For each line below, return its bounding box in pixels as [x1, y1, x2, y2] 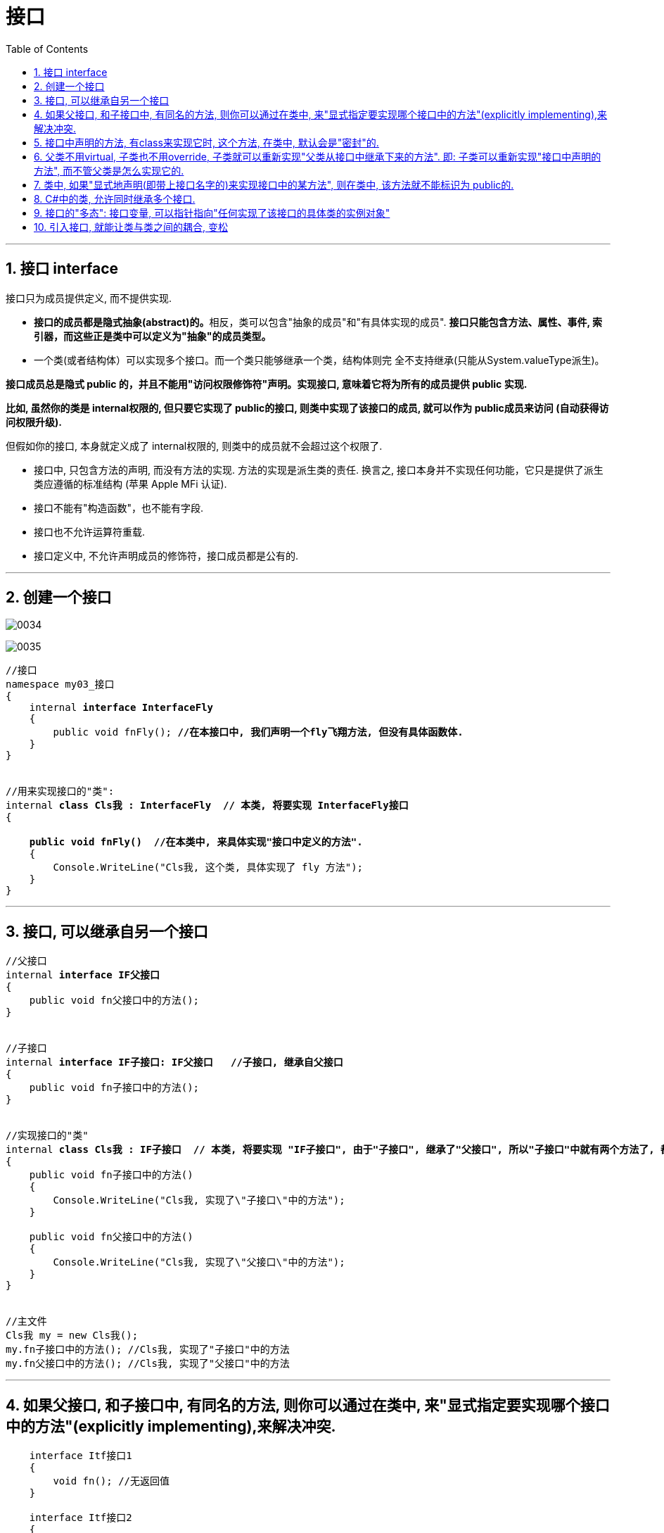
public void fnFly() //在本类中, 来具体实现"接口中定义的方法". [29, 836, 363, 848]
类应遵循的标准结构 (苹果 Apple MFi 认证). [34, 477, 227, 490]
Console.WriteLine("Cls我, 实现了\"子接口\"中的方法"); [53, 1194, 345, 1206]
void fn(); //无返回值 [53, 1475, 170, 1487]
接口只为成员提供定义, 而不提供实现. [6, 291, 172, 304]
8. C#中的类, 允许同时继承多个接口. [34, 192, 196, 205]
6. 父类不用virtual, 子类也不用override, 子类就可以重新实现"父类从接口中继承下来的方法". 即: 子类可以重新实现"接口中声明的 [34, 150, 601, 163]
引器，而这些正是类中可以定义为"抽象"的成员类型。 [34, 329, 272, 342]
